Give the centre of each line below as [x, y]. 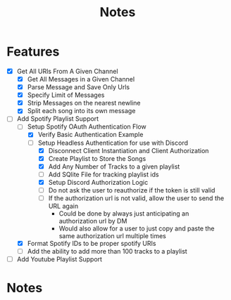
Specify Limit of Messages [66, 95]
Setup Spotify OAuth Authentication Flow [87, 126]
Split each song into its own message [81, 111]
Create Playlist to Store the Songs [97, 158]
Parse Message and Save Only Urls [79, 87]
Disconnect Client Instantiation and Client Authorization [129, 150]
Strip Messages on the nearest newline [84, 103]
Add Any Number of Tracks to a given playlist [114, 167]
